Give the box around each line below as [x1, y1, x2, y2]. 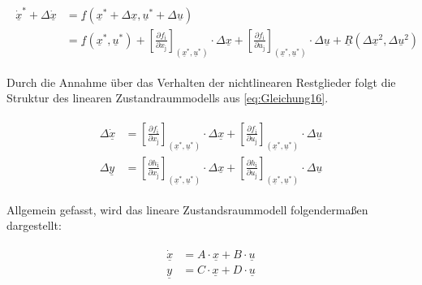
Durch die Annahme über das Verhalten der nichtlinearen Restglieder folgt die [6, 73, 396, 90]
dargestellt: [6, 217, 62, 234]
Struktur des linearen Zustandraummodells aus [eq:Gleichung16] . [6, 89, 329, 106]
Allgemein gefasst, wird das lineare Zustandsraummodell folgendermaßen [6, 201, 368, 218]
